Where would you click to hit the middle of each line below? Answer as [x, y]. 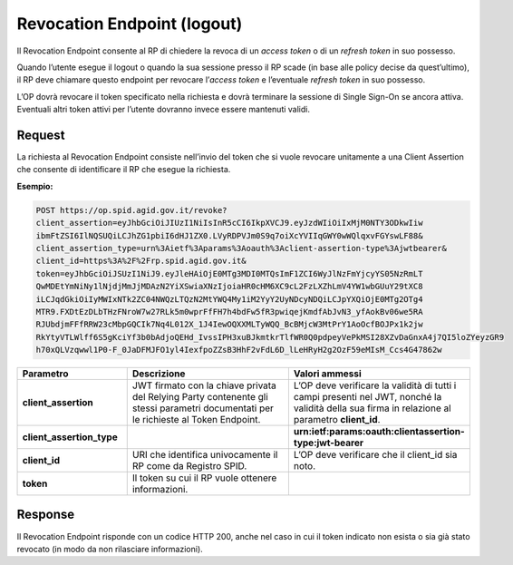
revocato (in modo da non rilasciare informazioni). [110, 549]
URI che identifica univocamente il [205, 455]
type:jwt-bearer [329, 443]
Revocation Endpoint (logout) [130, 24]
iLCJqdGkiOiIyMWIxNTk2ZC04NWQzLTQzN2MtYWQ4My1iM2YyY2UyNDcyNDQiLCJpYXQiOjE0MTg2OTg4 [229, 299]
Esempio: [35, 186]
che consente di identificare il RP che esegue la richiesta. [124, 170]
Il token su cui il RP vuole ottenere [204, 478]
